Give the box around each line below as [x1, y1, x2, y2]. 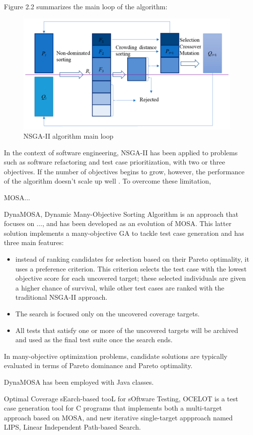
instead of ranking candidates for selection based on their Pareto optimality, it [15, 254, 250, 264]
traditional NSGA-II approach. [15, 292, 108, 302]
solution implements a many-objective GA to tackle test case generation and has [4, 228, 244, 238]
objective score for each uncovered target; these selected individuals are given [15, 273, 246, 283]
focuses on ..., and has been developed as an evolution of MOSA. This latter [4, 218, 232, 228]
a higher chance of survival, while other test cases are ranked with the [15, 282, 225, 292]
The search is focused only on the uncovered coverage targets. [15, 309, 200, 318]
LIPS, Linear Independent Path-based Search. [4, 422, 141, 432]
